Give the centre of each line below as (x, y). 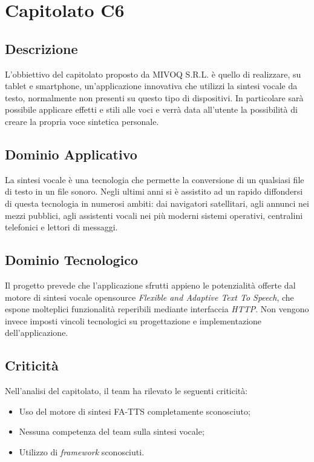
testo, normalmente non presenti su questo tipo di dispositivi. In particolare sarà (154, 97)
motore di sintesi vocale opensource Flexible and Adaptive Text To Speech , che (149, 297)
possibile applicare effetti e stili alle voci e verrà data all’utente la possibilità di (151, 109)
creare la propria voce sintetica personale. (82, 121)
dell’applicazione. (37, 333)
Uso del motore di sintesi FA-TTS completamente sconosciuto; (135, 411)
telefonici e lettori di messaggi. (61, 227)
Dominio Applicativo (71, 154)
